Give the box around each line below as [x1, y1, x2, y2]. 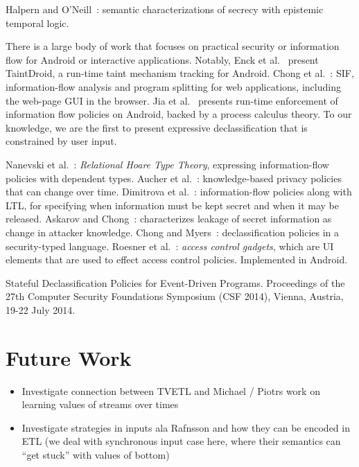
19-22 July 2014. [6, 302, 76, 317]
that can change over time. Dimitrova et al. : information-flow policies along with [6, 184, 352, 199]
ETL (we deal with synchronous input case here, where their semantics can [21, 434, 341, 448]
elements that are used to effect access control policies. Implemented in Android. [6, 252, 348, 267]
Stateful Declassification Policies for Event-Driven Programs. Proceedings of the [6, 275, 345, 290]
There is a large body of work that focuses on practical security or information [6, 39, 340, 53]
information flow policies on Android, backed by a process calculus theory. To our [6, 107, 352, 121]
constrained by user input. [6, 134, 117, 148]
